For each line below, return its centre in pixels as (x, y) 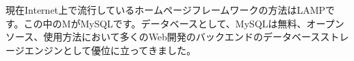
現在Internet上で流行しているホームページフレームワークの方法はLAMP (166, 10)
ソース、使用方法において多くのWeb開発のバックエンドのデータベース (163, 37)
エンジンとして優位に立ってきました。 (110, 50)
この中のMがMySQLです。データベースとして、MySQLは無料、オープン (184, 23)
